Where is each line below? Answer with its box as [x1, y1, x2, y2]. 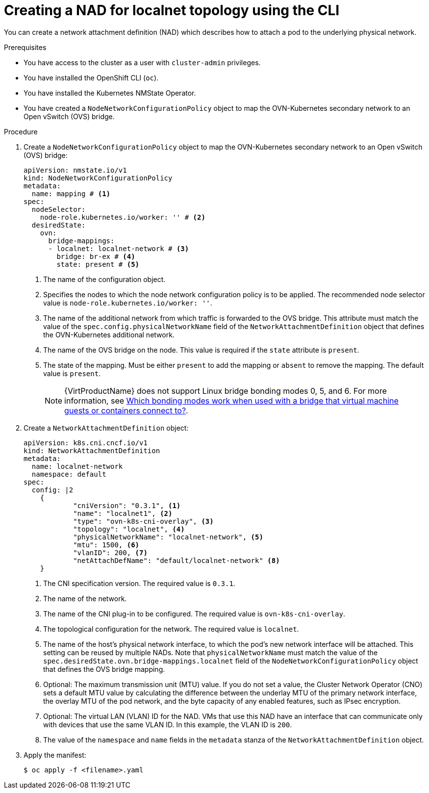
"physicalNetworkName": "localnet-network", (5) [73, 533, 263, 541]
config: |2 [31, 486, 74, 494]
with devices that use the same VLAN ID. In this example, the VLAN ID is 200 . [43, 720, 292, 729]
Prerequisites [4, 43, 47, 51]
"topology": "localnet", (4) [73, 525, 185, 533]
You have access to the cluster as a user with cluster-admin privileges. [24, 58, 261, 67]
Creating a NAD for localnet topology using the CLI [4, 2, 340, 19]
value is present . [43, 369, 101, 378]
